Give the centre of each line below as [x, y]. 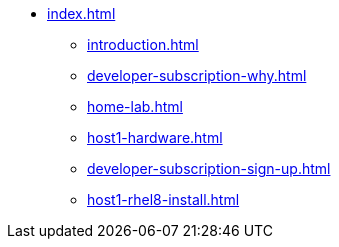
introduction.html [143, 44]
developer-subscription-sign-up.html [209, 168]
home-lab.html [135, 106]
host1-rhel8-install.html [163, 199]
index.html [81, 13]
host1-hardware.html [155, 137]
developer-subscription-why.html [197, 75]
